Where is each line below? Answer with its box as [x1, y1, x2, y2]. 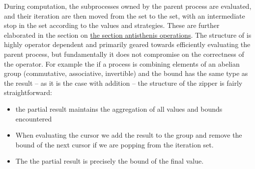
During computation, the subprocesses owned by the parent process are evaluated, [4, 1, 252, 11]
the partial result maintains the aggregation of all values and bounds [15, 103, 223, 114]
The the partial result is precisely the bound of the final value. [15, 156, 204, 166]
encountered [15, 113, 52, 123]
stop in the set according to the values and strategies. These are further [4, 20, 220, 30]
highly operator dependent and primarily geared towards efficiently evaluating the [4, 39, 251, 49]
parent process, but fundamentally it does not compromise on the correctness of [4, 48, 244, 59]
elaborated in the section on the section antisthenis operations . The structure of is [4, 29, 252, 40]
